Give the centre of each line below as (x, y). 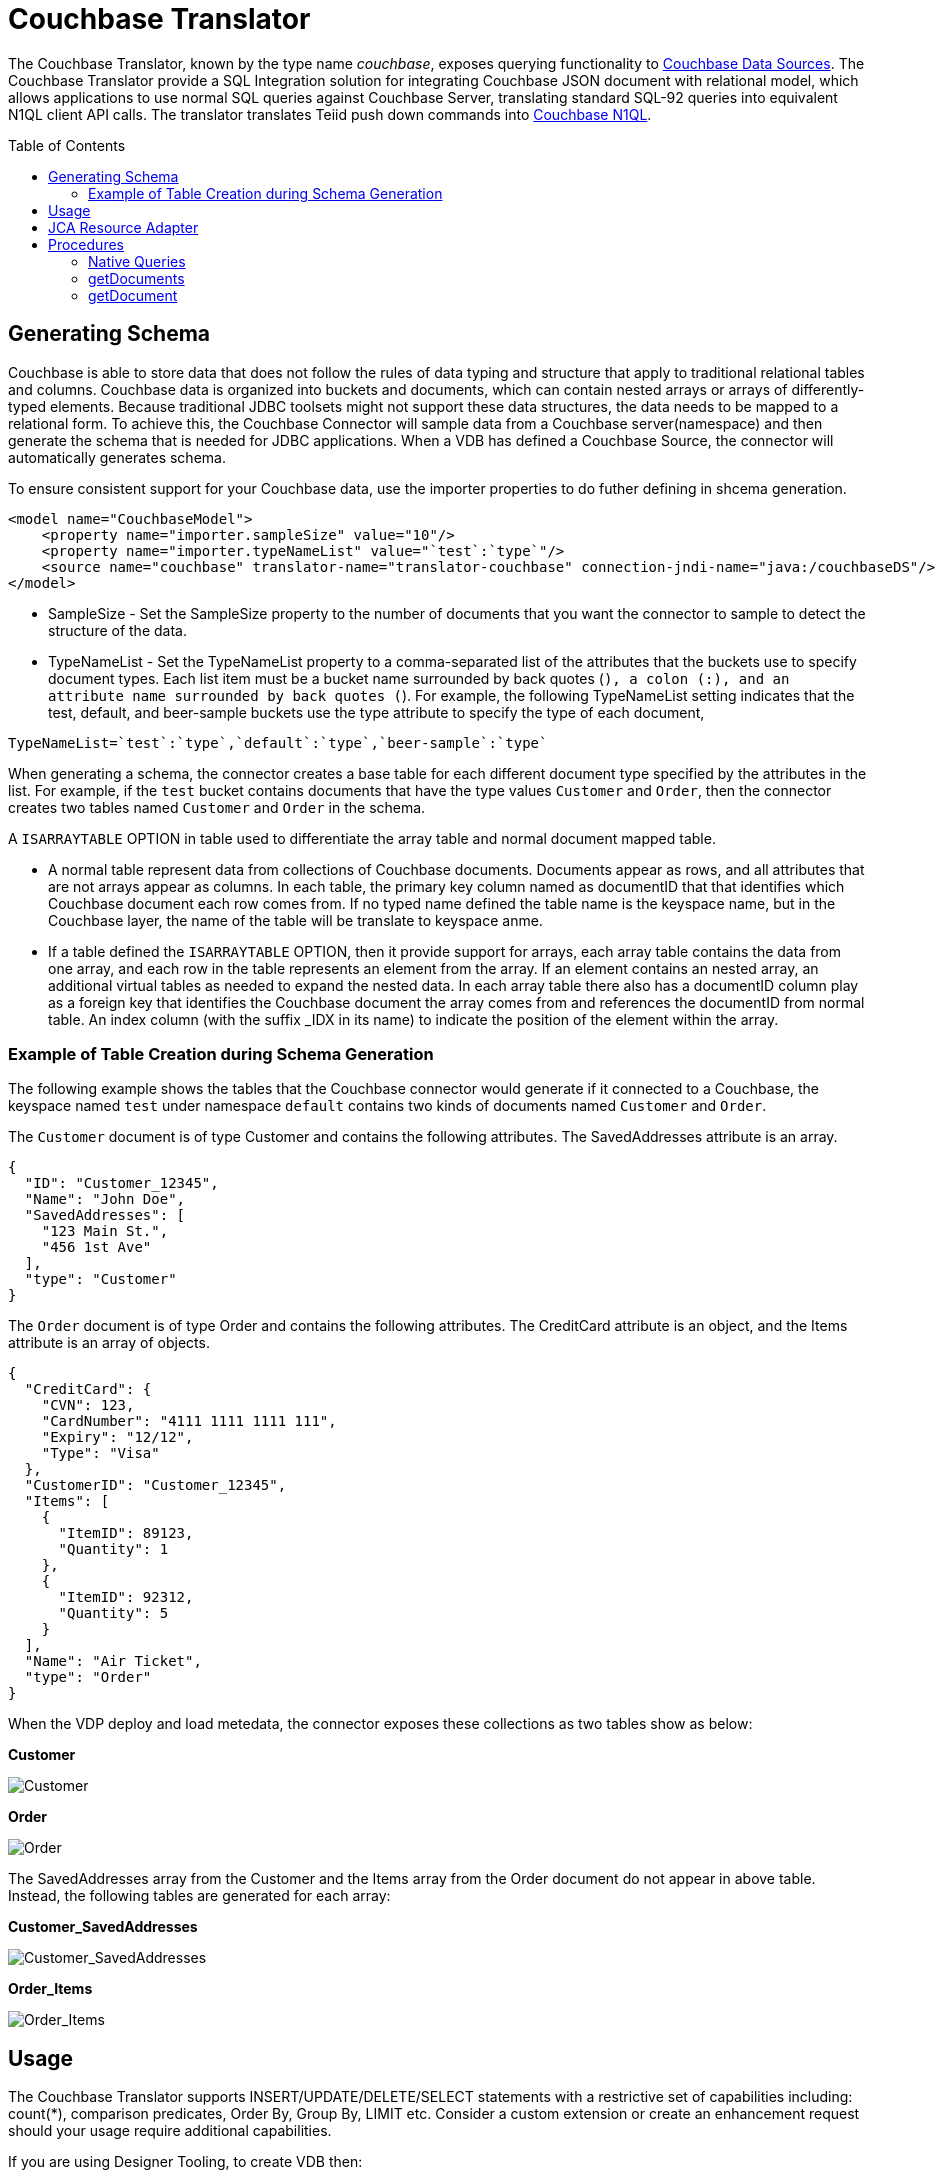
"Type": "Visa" (100, 1453)
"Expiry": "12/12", (117, 1437)
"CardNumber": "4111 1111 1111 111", (189, 1421)
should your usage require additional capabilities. (170, 2131)
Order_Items (50, 1989)
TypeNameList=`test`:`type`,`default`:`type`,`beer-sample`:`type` (278, 742)
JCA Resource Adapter (123, 227)
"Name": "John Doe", (105, 1199)
